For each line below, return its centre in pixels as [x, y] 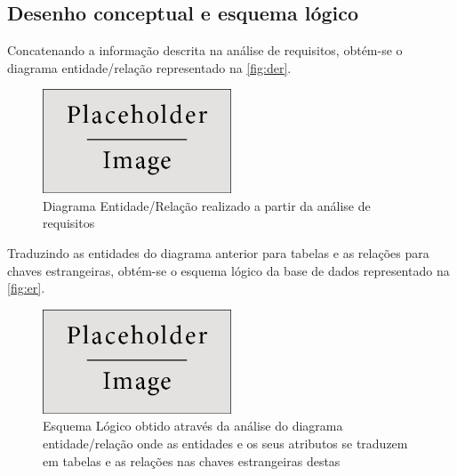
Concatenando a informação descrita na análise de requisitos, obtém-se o [205, 50]
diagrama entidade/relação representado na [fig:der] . [149, 67]
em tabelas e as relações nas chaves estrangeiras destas [192, 460]
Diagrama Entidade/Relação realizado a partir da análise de [207, 205]
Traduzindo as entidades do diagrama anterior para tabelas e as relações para [218, 253]
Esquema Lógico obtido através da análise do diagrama [193, 426]
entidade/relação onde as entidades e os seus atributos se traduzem [225, 443]
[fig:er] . [26, 288]
